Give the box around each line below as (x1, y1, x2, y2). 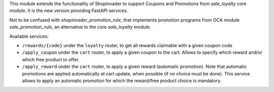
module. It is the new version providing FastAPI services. (9, 8, 128, 14)
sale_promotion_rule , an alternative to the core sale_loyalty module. (9, 24, 151, 30)
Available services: (9, 33, 49, 39)
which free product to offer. (22, 56, 80, 62)
